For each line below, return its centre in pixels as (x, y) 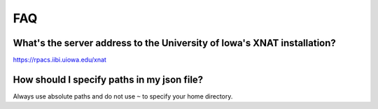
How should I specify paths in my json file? (108, 79)
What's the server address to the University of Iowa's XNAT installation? (174, 43)
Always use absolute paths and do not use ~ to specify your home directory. (123, 96)
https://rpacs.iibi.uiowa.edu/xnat (59, 60)
